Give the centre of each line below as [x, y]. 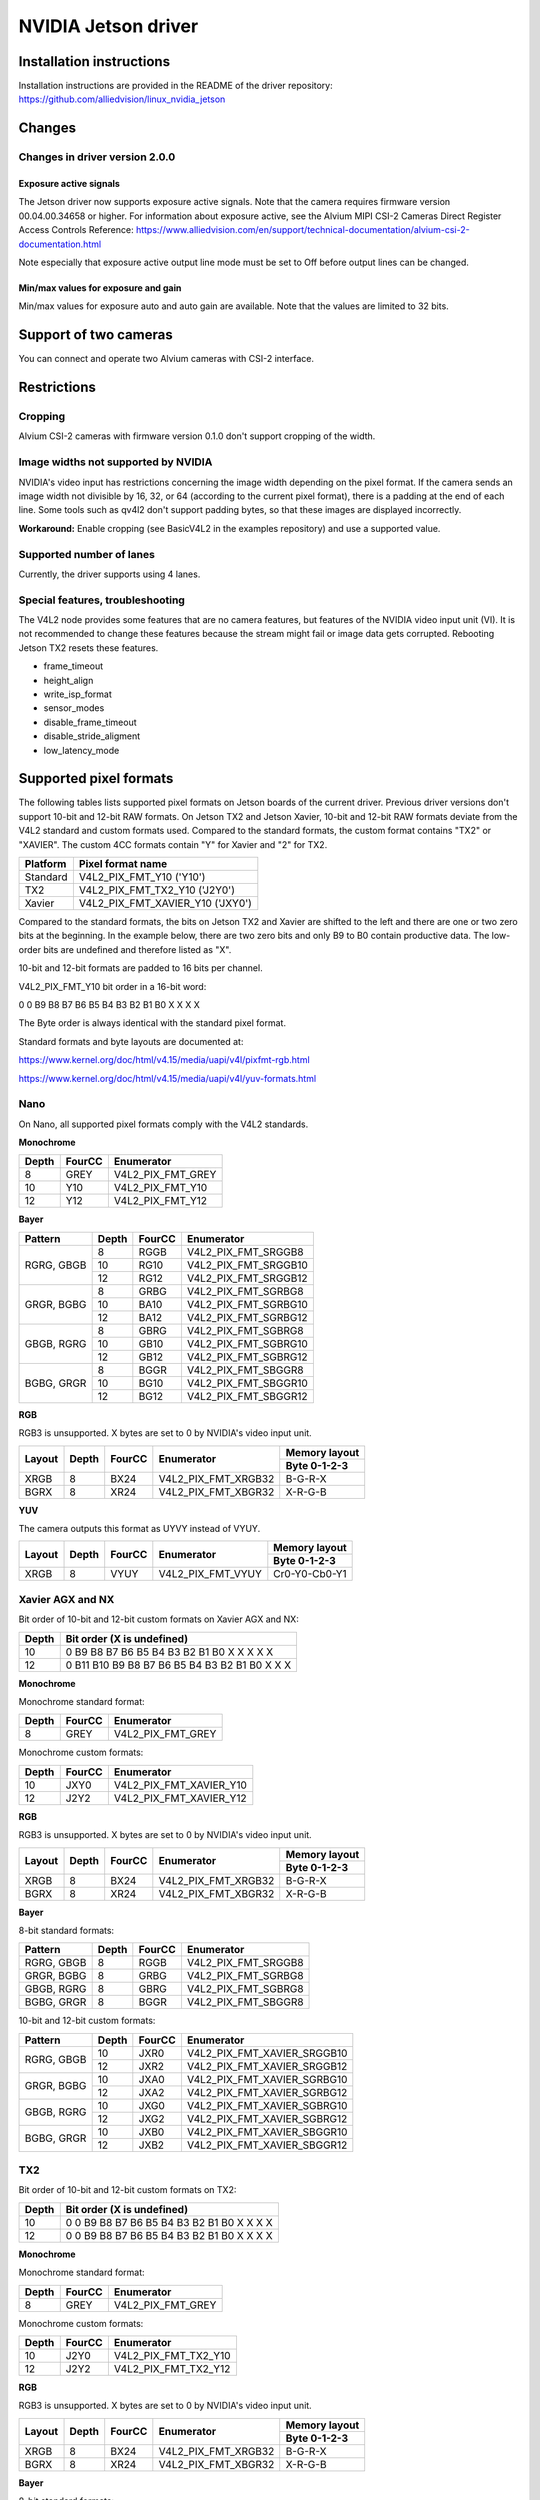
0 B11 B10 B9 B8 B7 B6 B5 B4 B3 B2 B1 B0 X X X [178, 1665]
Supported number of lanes [86, 554]
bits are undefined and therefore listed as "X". [137, 949]
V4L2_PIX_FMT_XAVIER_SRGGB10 [267, 2053]
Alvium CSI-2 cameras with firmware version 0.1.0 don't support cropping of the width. [197, 436]
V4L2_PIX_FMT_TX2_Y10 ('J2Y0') [156, 890]
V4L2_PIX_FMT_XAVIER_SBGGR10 [267, 2132]
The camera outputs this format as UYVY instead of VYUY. [139, 1529]
